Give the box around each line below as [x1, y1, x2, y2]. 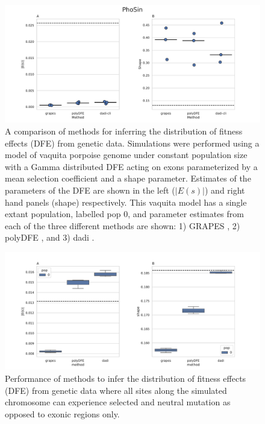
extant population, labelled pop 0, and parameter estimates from [5, 207, 244, 220]
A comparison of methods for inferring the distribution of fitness [5, 125, 243, 138]
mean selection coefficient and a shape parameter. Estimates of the [5, 172, 251, 185]
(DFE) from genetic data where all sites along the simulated [5, 384, 227, 396]
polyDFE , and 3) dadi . [5, 231, 95, 244]
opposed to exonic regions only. [5, 407, 120, 420]
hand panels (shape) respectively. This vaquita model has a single [5, 195, 247, 208]
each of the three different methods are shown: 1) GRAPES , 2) [5, 219, 240, 232]
